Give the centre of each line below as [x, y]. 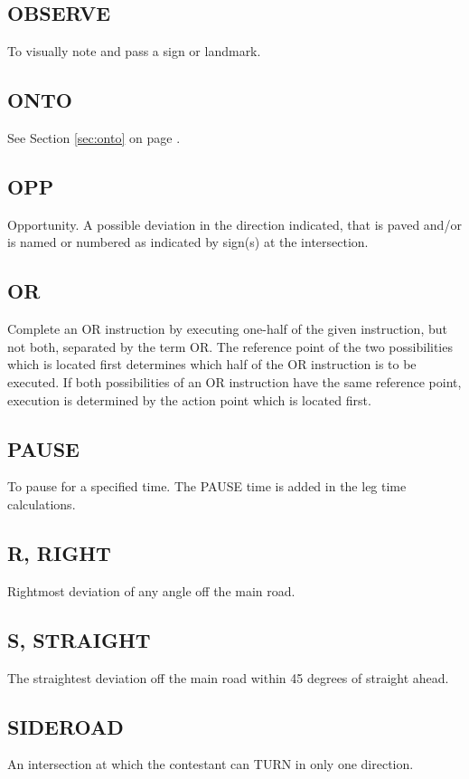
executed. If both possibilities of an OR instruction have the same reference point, [234, 381]
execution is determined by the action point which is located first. [189, 399]
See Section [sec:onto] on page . [94, 138]
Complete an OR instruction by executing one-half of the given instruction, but [227, 329]
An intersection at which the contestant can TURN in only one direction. [211, 764]
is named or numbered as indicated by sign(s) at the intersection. [188, 242]
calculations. [42, 503]
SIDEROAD [66, 726]
